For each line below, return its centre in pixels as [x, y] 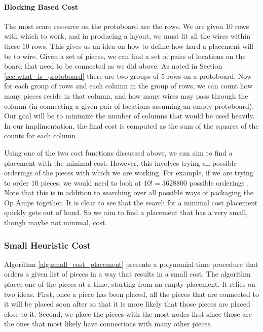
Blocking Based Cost [41, 6]
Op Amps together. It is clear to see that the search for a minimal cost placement [131, 202]
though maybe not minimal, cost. [56, 222]
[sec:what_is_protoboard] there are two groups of [82, 76]
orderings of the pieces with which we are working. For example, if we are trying [129, 173]
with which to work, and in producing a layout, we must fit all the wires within [127, 36]
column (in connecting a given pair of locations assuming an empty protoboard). [129, 105]
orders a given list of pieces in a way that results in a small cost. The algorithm [127, 274]
